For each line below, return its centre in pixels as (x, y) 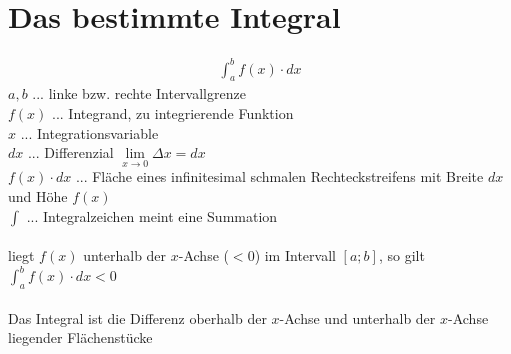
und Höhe (38, 196)
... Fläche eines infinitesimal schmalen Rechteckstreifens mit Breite (279, 176)
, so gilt (401, 255)
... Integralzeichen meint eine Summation (152, 215)
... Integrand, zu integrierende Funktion (173, 113)
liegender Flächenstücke (80, 337)
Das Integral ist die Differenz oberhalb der (137, 317)
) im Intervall (295, 255)
